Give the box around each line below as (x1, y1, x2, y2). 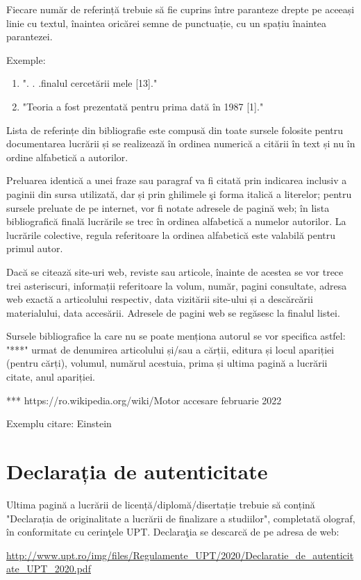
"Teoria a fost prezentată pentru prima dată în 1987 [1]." (22, 99, 264, 113)
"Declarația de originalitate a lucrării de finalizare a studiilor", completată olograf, (6, 511, 355, 525)
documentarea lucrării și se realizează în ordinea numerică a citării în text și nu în (6, 136, 355, 151)
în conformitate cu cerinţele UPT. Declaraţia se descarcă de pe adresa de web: (6, 524, 339, 539)
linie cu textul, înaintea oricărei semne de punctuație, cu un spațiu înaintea (6, 15, 327, 30)
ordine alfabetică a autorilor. (6, 149, 128, 164)
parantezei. (6, 29, 53, 44)
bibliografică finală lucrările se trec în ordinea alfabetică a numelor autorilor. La (6, 214, 346, 229)
